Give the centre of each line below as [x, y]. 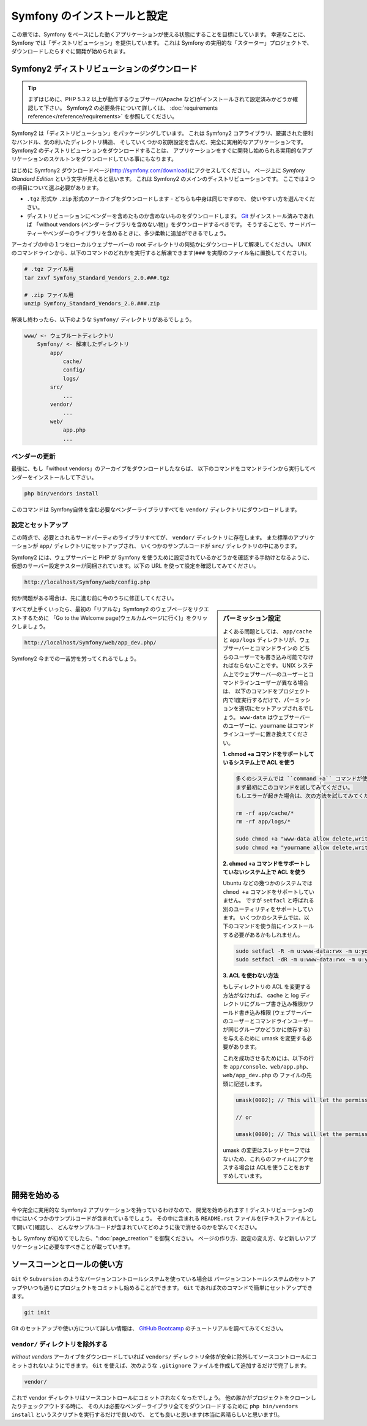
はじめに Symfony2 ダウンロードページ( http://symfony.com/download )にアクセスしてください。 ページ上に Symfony [158, 170]
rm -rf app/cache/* [265, 813]
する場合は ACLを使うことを [264, 1167]
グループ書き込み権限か [279, 1004]
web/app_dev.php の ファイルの [265, 1075]
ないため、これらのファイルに [260, 1159]
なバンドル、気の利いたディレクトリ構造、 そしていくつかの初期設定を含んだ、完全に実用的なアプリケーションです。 [159, 142]
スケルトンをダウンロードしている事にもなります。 [113, 159]
